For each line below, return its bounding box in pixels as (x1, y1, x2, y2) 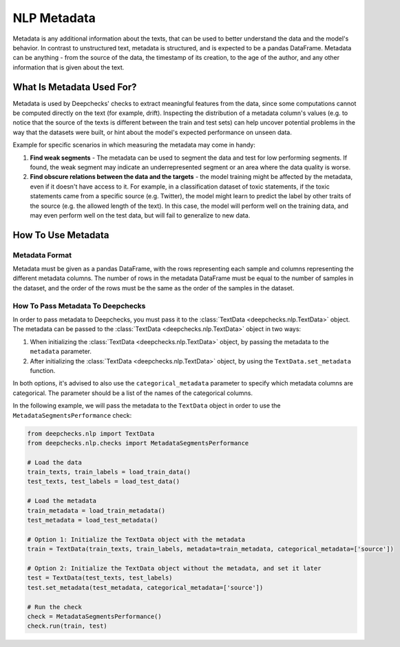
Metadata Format (12, 250, 72, 259)
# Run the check (27, 603, 83, 611)
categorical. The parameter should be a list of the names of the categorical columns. (12, 389, 253, 397)
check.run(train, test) (27, 622, 108, 630)
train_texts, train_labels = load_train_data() (27, 468, 191, 476)
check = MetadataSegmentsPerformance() (27, 613, 162, 620)
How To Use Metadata (12, 229, 109, 241)
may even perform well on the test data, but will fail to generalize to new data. (30, 211, 251, 220)
